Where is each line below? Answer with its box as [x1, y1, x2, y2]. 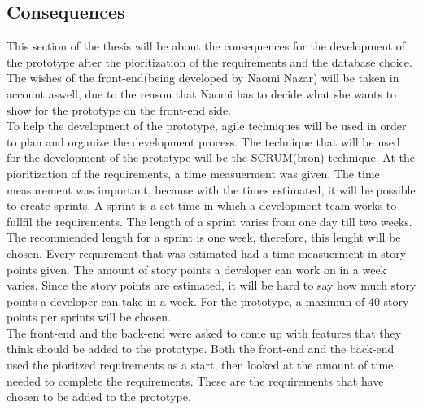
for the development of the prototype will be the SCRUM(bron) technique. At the [7, 149, 415, 166]
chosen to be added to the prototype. [7, 388, 191, 405]
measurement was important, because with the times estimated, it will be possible [7, 181, 416, 198]
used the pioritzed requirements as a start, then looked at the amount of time [7, 356, 394, 373]
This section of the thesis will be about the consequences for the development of [7, 37, 406, 55]
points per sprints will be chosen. [7, 308, 171, 325]
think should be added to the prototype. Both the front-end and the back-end [7, 340, 395, 357]
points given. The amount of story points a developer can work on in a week [7, 260, 386, 277]
